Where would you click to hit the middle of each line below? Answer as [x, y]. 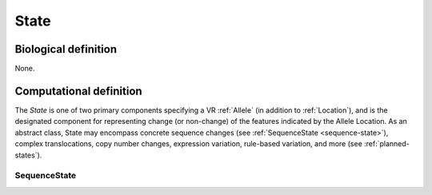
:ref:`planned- [387, 144]
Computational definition [79, 91]
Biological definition [66, 49]
